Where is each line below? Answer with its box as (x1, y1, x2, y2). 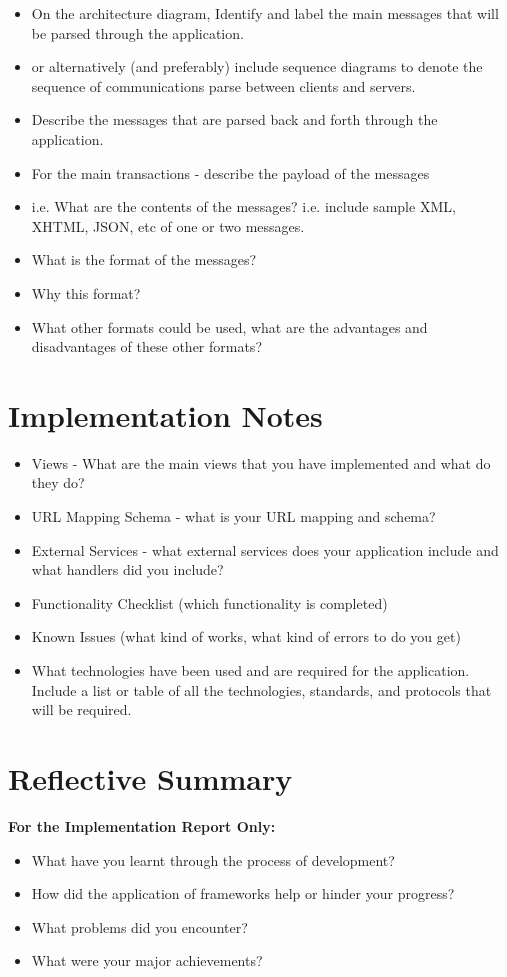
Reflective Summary (8, 757, 293, 798)
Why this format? (31, 282, 141, 303)
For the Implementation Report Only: (8, 815, 276, 836)
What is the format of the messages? (31, 249, 257, 270)
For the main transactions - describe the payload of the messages (31, 162, 430, 183)
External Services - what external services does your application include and (31, 539, 499, 560)
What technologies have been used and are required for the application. (31, 660, 470, 680)
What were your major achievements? (31, 950, 263, 971)
